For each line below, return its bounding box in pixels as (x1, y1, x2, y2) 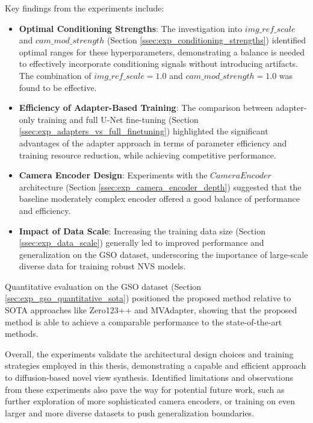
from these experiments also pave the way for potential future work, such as (5, 383, 285, 395)
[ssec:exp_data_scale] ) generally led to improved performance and (19, 236, 264, 249)
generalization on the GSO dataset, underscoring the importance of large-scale (19, 248, 308, 260)
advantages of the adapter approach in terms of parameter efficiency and (19, 136, 287, 149)
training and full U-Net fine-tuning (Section (37, 113, 199, 125)
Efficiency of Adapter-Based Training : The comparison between (19, 101, 273, 114)
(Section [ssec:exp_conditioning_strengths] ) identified (107, 34, 306, 46)
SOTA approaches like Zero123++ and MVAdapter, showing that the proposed (5, 304, 297, 316)
